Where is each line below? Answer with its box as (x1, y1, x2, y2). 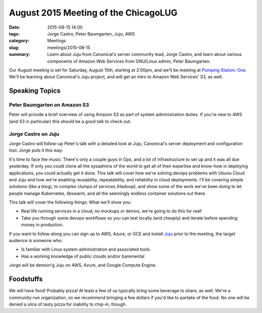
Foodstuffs (9, 275, 43, 283)
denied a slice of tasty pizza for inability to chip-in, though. (9, 301, 127, 307)
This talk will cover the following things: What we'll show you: (9, 199, 132, 205)
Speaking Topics (9, 87, 61, 95)
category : (9, 38, 30, 44)
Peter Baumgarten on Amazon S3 (9, 102, 89, 108)
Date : (9, 24, 20, 30)
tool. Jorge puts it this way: (9, 147, 63, 153)
